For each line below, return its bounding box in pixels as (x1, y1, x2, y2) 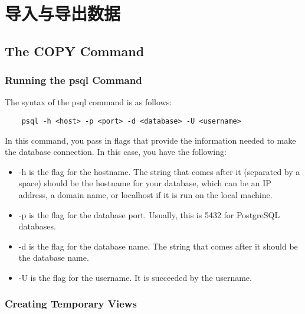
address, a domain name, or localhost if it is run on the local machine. (18, 189, 273, 200)
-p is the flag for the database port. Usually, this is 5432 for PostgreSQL (18, 208, 280, 221)
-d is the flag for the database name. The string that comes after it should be (18, 239, 298, 252)
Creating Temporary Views (5, 296, 137, 311)
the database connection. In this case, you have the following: (5, 145, 227, 158)
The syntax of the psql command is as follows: (5, 96, 172, 108)
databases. (18, 220, 56, 232)
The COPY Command (5, 41, 145, 60)
